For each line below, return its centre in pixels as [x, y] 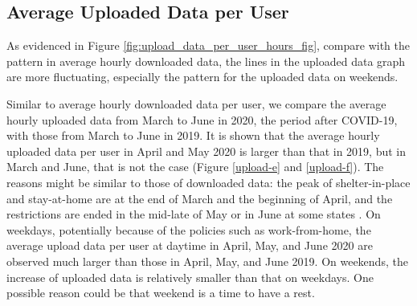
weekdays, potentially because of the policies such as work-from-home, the [189, 229]
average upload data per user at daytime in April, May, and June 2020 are [190, 245]
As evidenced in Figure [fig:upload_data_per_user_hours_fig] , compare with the [208, 45]
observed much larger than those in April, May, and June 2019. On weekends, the [207, 261]
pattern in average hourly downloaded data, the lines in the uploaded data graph [206, 61]
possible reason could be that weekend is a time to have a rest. [161, 293]
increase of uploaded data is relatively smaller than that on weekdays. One [190, 277]
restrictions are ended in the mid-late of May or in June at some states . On [194, 214]
